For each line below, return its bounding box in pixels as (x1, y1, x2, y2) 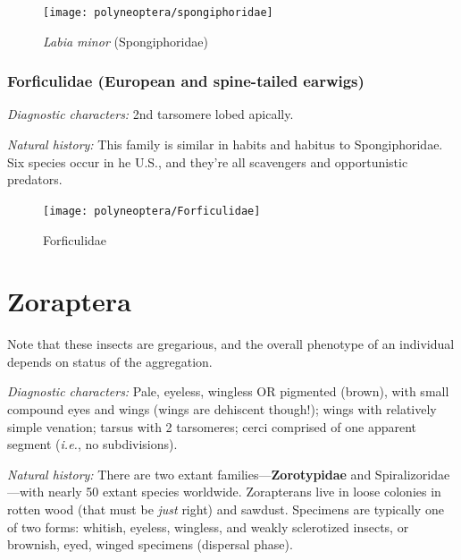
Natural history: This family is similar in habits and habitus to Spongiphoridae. (7, 135, 443, 154)
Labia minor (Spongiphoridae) (43, 31, 208, 50)
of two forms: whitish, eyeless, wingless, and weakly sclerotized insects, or (7, 517, 409, 536)
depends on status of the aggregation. (7, 352, 213, 370)
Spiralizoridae (374, 464, 450, 483)
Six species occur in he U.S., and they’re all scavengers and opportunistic (7, 152, 408, 171)
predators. (7, 170, 63, 189)
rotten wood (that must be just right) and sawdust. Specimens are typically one (7, 499, 444, 518)
